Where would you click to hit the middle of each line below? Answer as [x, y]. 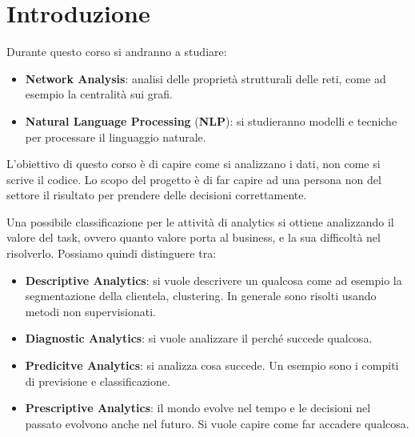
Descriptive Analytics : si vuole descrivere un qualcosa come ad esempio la [213, 280]
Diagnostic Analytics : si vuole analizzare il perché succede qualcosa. [199, 338]
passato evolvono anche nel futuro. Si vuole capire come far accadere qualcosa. [217, 423]
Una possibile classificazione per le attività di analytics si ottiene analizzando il [200, 221]
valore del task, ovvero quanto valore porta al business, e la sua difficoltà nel [194, 237]
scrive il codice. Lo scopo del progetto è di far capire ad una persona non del [194, 179]
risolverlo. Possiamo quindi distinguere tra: [112, 253]
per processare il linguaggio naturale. [116, 136]
